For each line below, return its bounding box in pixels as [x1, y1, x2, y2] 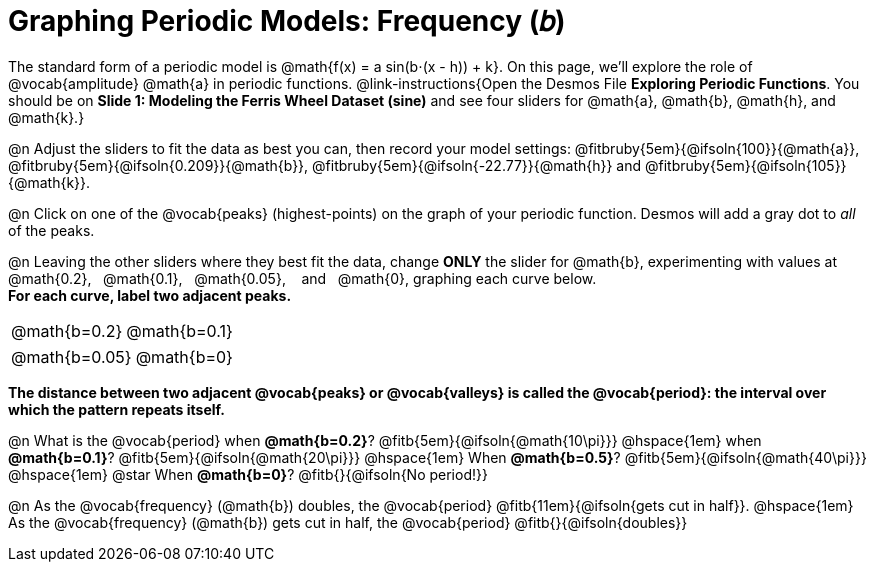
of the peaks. [8, 221, 95, 239]
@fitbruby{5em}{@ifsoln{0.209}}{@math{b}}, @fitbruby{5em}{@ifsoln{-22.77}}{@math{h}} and [8, 156, 642, 174]
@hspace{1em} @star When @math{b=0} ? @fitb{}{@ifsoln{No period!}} [8, 465, 488, 483]
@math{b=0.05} [11, 346, 132, 367]
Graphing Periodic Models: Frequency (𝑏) [8, 4, 566, 38]
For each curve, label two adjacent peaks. [8, 286, 292, 304]
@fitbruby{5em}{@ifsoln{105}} [645, 156, 847, 174]
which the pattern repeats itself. [8, 400, 225, 418]
